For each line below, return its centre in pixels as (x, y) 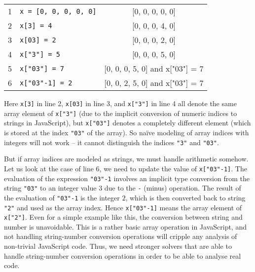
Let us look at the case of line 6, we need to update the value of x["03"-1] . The (126, 168)
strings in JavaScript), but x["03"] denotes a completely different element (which (127, 123)
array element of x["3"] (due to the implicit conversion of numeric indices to (121, 113)
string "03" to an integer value (50, 188)
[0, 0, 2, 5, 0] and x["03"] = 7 (154, 83)
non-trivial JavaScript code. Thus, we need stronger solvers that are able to (118, 246)
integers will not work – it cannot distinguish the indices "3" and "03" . (111, 142)
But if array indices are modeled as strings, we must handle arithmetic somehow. (126, 159)
